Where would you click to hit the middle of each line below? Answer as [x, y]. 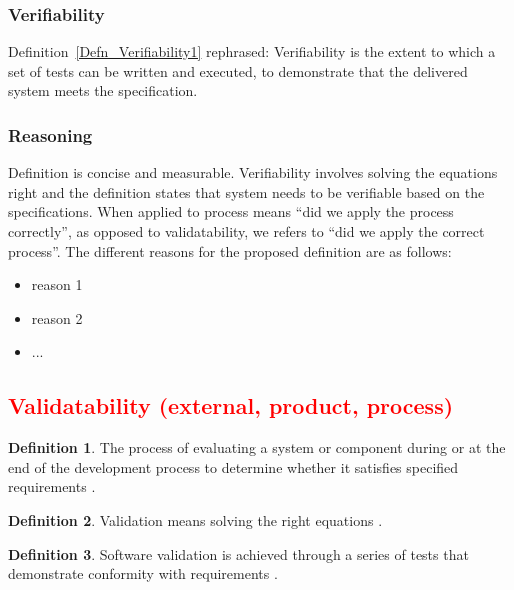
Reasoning [50, 134]
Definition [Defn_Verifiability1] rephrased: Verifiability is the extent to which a [252, 51]
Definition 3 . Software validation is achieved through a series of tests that [238, 553]
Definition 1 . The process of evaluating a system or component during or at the [257, 447]
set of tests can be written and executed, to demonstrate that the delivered [238, 70]
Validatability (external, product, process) [231, 405]
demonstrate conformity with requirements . [143, 573]
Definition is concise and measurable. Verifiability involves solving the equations [253, 172]
